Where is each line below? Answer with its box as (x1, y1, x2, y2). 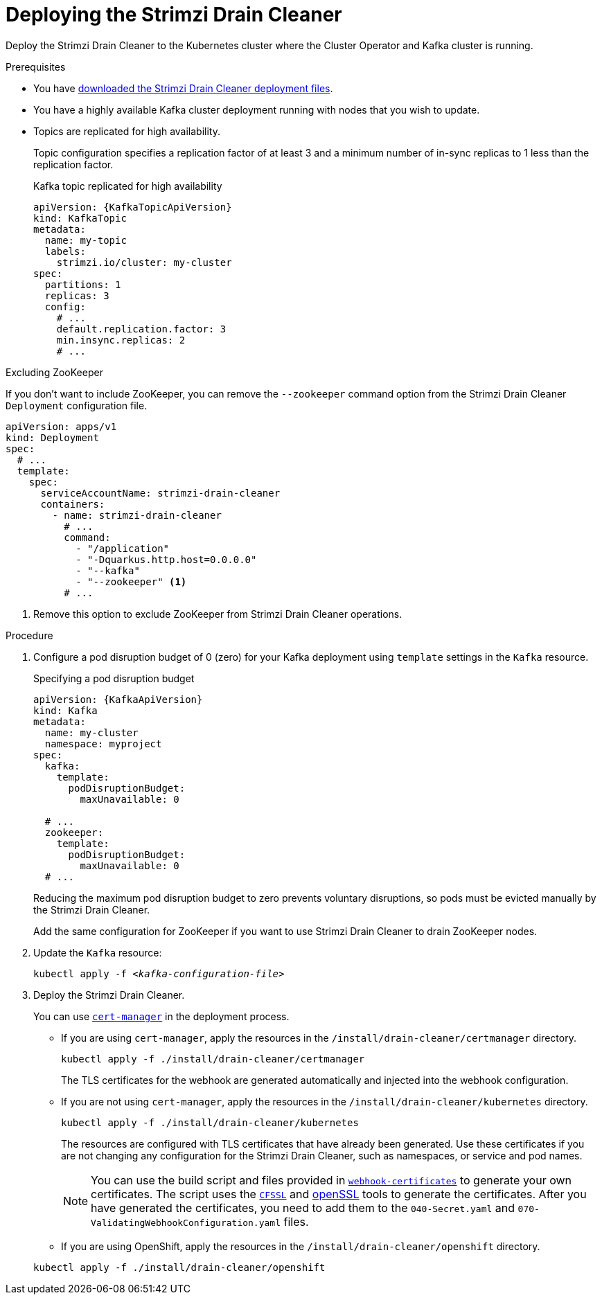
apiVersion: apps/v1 (6, 420, 117, 432)
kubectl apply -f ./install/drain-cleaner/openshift (33, 1261, 326, 1273)
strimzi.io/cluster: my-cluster (56, 256, 232, 268)
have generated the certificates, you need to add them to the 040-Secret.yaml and (91, 1200, 515, 1215)
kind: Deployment (6, 431, 99, 443)
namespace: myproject (44, 738, 162, 749)
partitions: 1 (44, 278, 121, 290)
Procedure (6, 629, 53, 641)
